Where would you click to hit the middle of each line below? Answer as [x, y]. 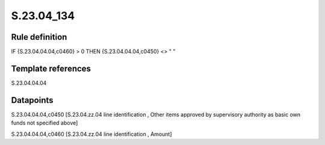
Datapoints [32, 100]
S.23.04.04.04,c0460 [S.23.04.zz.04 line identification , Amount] [91, 134]
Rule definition [39, 37]
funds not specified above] [45, 123]
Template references [51, 68]
